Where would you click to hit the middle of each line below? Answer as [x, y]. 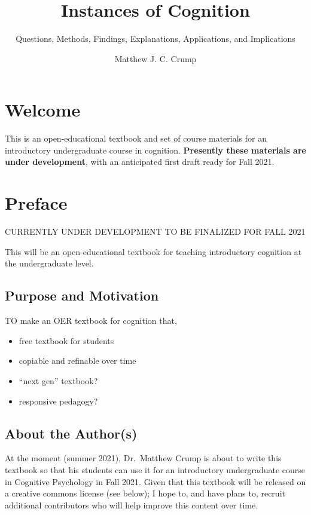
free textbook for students [66, 340]
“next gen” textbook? [58, 380]
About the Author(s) [71, 433]
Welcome [43, 110]
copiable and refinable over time [77, 361]
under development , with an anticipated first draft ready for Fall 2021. [140, 162]
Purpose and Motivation [82, 295]
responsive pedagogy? [58, 401]
